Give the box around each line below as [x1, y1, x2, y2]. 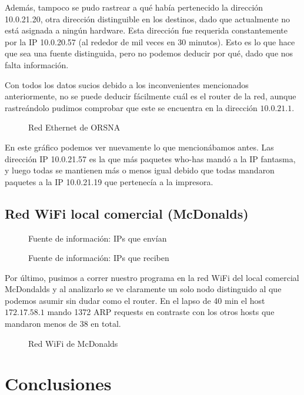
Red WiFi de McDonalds [28, 337, 118, 349]
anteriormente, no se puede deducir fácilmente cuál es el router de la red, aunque [5, 90, 296, 102]
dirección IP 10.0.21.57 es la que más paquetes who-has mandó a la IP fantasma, [5, 152, 296, 165]
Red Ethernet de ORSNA [28, 121, 121, 133]
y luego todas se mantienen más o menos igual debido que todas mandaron [5, 164, 275, 176]
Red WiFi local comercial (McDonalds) [5, 204, 249, 222]
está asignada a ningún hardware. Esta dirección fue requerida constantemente [5, 24, 288, 36]
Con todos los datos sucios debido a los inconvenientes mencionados [5, 78, 249, 91]
